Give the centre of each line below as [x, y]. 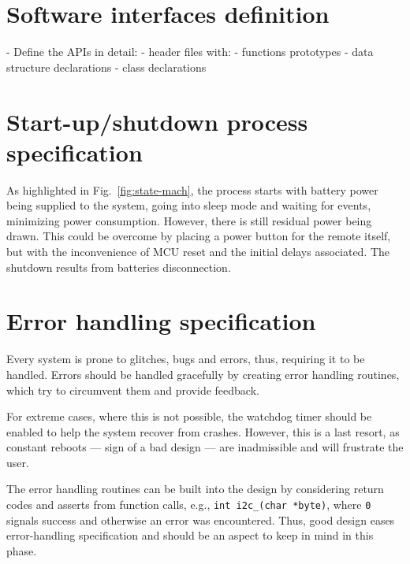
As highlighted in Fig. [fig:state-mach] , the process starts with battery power [192, 189]
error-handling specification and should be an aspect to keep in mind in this [190, 535]
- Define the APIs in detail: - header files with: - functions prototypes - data [190, 52]
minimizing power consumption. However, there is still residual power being [189, 220]
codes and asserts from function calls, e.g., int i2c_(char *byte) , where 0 [189, 505]
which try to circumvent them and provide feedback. [133, 390]
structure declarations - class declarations [106, 67]
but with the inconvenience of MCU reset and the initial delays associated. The [198, 251]
